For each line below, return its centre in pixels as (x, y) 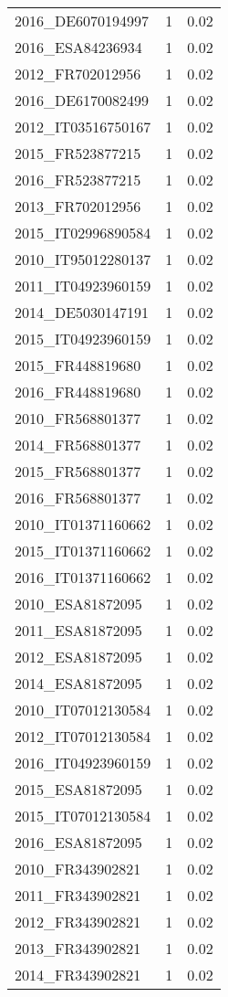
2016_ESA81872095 (78, 842)
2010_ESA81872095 (78, 604)
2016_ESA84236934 (78, 47)
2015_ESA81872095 (78, 789)
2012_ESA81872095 (78, 657)
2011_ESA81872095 (78, 630)
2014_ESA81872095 (78, 683)
